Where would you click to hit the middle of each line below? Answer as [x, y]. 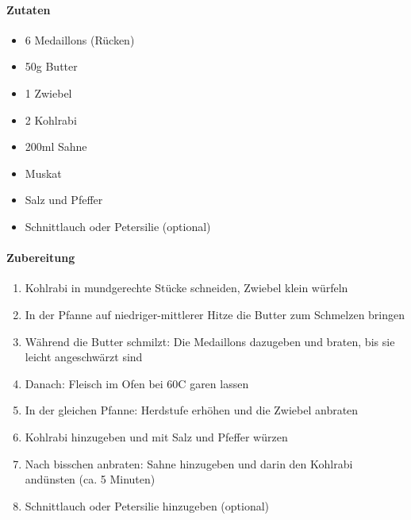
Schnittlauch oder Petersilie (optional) [118, 226]
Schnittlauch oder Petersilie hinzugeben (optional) [147, 505]
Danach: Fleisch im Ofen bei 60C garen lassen [137, 383]
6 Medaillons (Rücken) [80, 39]
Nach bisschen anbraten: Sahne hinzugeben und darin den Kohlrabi [189, 463]
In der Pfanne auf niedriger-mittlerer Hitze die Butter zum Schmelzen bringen [215, 314]
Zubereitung [41, 258]
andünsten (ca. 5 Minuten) [90, 479]
